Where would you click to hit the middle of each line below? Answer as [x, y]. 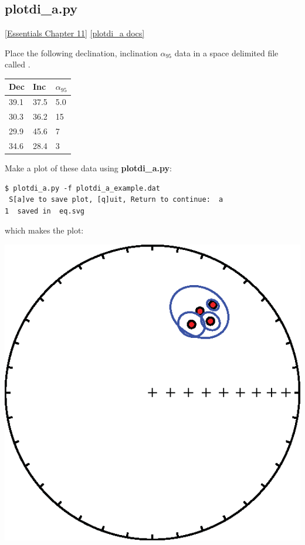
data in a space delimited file [226, 53]
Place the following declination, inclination [81, 53]
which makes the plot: [44, 230]
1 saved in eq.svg [45, 211]
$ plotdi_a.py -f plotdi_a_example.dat [82, 188]
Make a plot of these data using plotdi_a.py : [88, 167]
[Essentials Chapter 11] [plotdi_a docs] [75, 33]
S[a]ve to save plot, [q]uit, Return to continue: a [116, 200]
